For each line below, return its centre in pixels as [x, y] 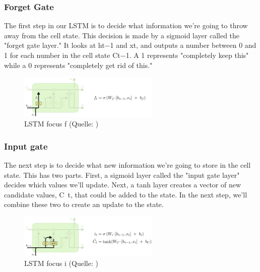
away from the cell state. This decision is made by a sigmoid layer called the [122, 35]
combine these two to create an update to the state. [84, 204]
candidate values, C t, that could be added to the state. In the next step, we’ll [126, 194]
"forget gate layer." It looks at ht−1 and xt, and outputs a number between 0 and [130, 45]
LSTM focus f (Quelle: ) [61, 124]
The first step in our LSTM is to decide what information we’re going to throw [126, 25]
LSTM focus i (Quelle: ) [61, 263]
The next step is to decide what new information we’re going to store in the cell [127, 165]
